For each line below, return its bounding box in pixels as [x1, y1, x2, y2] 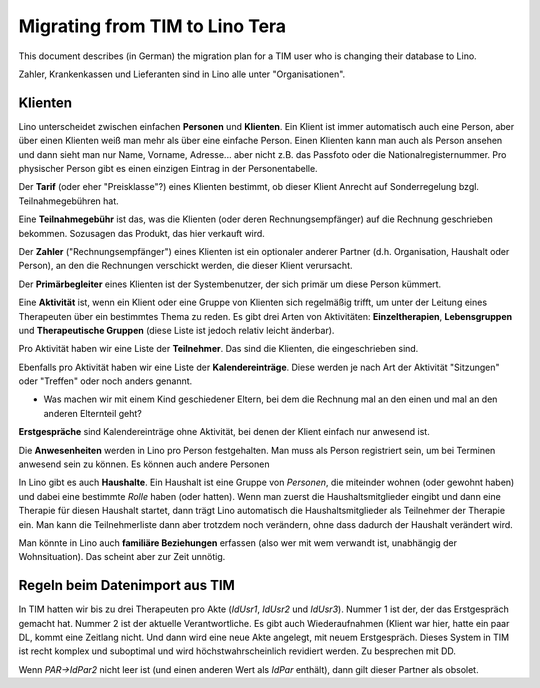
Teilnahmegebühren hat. [18, 195, 119, 207]
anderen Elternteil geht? [43, 407, 142, 419]
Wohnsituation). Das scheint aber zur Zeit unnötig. [18, 551, 226, 563]
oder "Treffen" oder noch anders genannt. [18, 375, 193, 387]
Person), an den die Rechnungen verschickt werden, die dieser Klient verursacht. [18, 260, 353, 272]
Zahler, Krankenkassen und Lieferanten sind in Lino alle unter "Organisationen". [18, 68, 346, 80]
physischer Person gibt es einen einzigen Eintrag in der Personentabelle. [18, 163, 319, 175]
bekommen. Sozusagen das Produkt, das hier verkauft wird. [18, 227, 265, 239]
